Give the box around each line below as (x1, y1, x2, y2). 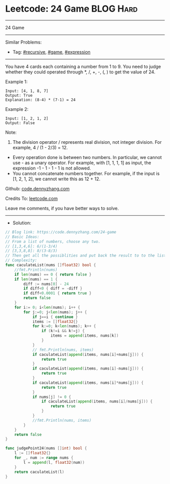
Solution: (12, 220, 31, 226)
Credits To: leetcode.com (5, 195, 58, 201)
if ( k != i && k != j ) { (41, 329, 85, 334)
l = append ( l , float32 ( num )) (23, 460, 85, 465)
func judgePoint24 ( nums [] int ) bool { (5, 446, 87, 451)
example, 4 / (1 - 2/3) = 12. (12, 144, 68, 150)
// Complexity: (5, 258, 37, 263)
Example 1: (5, 78, 28, 85)
